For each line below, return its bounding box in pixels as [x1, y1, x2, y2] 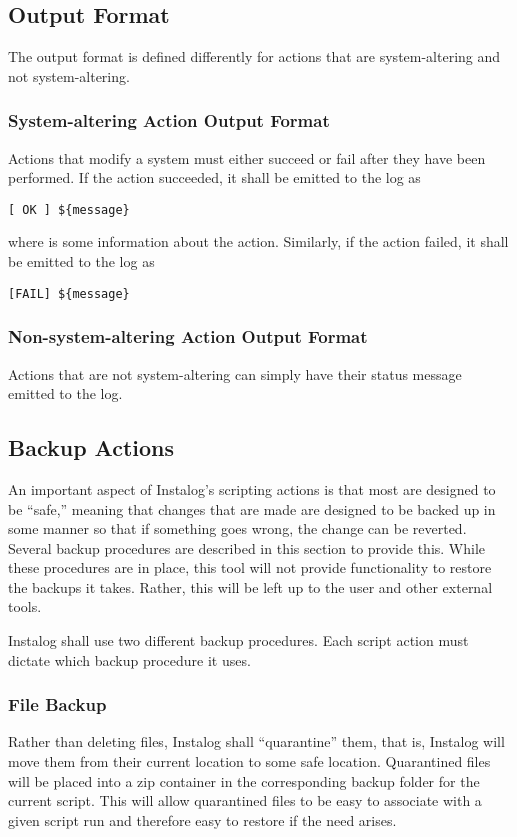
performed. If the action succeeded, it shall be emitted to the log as [8, 167, 421, 188]
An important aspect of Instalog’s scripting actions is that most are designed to [8, 478, 496, 499]
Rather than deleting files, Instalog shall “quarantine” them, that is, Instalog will [8, 731, 505, 752]
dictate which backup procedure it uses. [8, 649, 251, 670]
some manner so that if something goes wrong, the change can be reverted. [8, 518, 467, 539]
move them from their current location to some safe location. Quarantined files [8, 751, 491, 772]
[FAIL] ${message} [8, 286, 130, 301]
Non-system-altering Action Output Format [8, 324, 368, 349]
